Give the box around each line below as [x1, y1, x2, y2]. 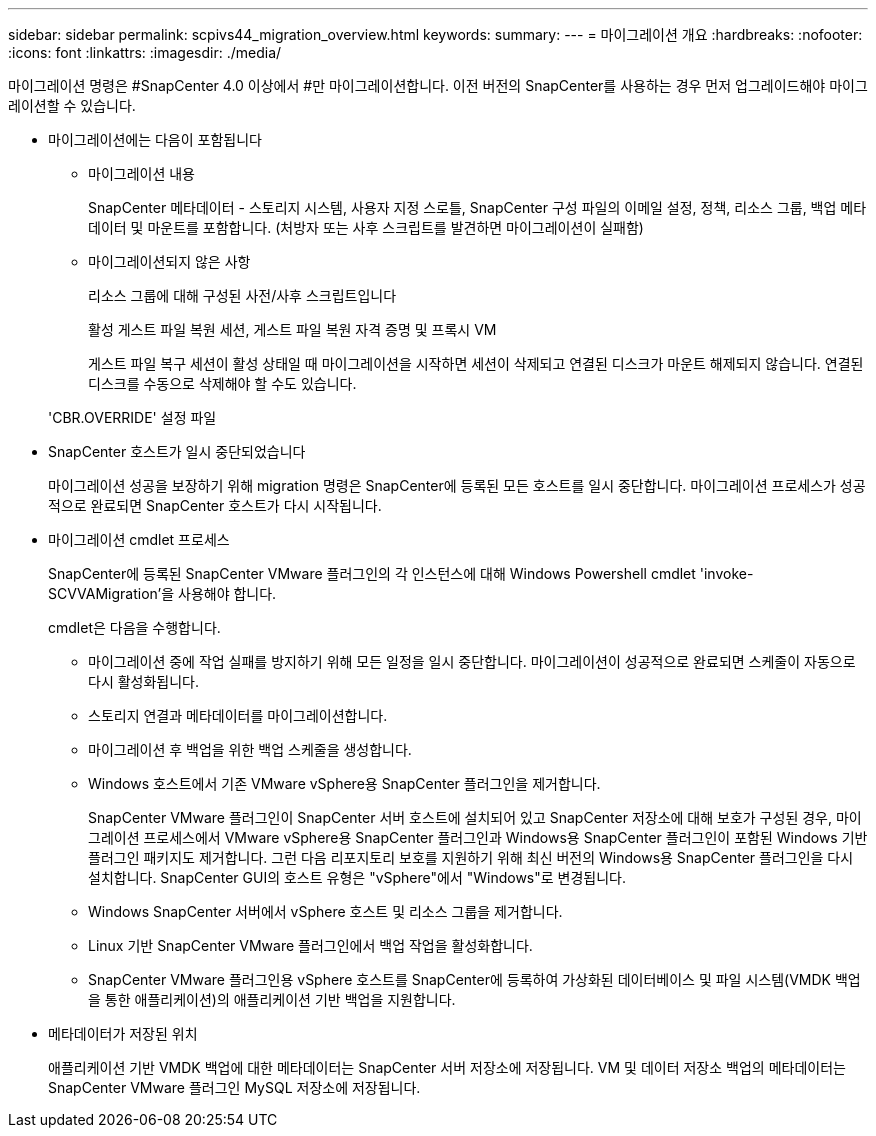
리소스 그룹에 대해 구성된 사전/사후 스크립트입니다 [88, 287, 397, 304]
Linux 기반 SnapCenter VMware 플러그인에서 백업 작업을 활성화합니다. [88, 937, 533, 954]
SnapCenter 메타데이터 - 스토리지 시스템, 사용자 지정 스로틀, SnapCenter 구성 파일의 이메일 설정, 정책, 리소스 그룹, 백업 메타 [88, 199, 867, 216]
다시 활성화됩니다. [88, 673, 200, 690]
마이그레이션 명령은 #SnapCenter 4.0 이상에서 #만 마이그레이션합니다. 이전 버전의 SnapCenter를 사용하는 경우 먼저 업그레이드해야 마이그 [8, 77, 868, 94]
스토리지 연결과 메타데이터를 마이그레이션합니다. [88, 707, 388, 724]
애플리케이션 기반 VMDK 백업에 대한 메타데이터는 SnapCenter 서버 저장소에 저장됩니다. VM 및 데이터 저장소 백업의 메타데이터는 [48, 1059, 846, 1076]
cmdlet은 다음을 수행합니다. [48, 619, 221, 636]
